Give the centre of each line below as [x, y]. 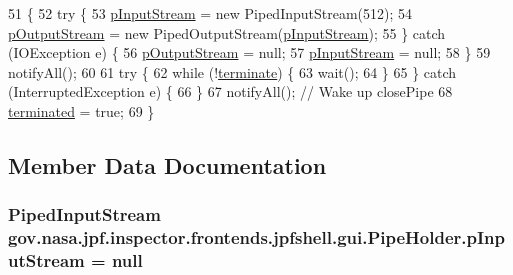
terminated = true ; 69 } [81, 110]
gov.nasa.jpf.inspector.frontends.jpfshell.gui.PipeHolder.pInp [257, 237]
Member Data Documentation [167, 164]
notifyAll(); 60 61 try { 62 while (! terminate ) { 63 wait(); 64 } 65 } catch [232, 71]
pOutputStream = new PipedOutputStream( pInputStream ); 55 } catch [227, 32]
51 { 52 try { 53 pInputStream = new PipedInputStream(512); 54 [210, 13]
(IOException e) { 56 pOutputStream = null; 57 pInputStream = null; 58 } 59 [249, 52]
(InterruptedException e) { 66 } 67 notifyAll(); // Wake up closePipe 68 [230, 91]
